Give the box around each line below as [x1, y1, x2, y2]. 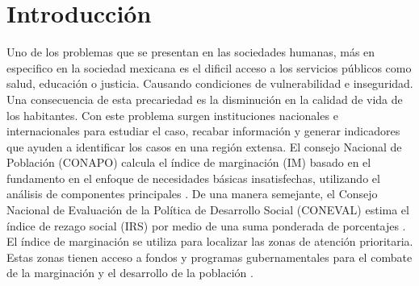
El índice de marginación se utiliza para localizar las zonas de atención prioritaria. [6, 233, 413, 250]
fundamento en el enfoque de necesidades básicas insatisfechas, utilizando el [6, 169, 380, 186]
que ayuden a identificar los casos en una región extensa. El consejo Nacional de [6, 138, 402, 155]
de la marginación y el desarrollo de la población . [6, 264, 253, 281]
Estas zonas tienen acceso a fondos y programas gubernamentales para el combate [6, 248, 413, 265]
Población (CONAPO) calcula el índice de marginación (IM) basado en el [6, 154, 371, 171]
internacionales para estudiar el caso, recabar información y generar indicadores [6, 122, 400, 139]
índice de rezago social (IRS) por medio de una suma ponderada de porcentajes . [6, 217, 406, 234]
